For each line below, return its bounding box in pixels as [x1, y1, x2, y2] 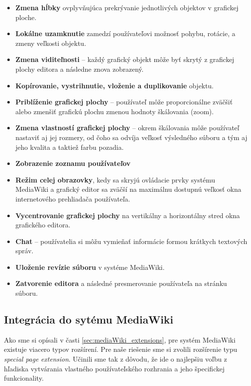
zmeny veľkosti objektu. [15, 38, 86, 48]
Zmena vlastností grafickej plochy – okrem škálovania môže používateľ [15, 122, 239, 133]
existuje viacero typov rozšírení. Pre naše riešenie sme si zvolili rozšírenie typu [4, 344, 237, 354]
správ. [15, 245, 34, 256]
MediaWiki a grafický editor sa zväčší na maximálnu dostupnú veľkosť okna [15, 184, 241, 194]
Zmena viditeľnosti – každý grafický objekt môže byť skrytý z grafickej [15, 54, 234, 64]
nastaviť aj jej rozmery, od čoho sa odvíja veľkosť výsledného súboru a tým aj [15, 132, 248, 142]
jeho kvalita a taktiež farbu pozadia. [15, 142, 124, 152]
